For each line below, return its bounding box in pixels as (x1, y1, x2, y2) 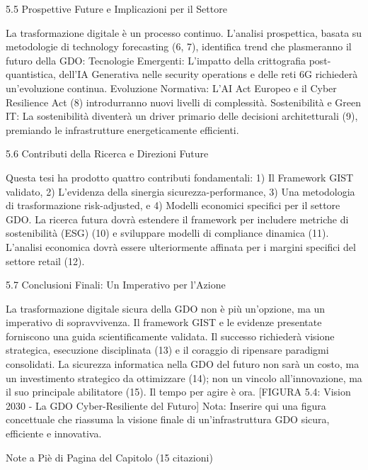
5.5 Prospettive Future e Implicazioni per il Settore (6, 1, 227, 16)
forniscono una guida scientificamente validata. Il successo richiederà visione (6, 328, 335, 343)
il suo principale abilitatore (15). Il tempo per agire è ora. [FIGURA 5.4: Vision (6, 384, 351, 399)
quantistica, (6, 67, 56, 82)
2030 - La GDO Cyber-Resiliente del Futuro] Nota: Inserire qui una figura (6, 398, 326, 413)
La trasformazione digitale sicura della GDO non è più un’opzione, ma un (6, 301, 326, 315)
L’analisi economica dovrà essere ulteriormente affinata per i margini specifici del (6, 239, 356, 254)
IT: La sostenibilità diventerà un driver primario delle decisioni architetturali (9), (6, 108, 358, 123)
